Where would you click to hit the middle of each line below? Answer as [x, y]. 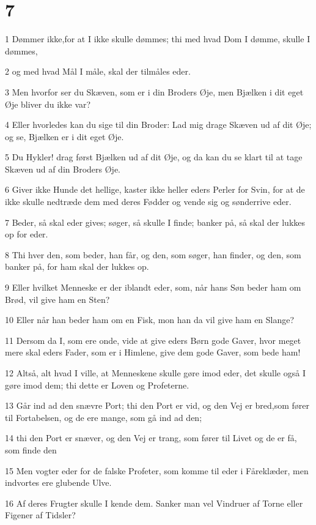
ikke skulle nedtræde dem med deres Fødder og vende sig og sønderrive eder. [148, 202]
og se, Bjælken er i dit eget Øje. [64, 136]
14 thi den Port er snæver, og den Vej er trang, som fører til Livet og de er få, [151, 438]
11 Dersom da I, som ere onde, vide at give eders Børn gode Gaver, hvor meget [153, 340]
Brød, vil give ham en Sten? [57, 299]
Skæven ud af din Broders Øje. [63, 169]
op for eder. [27, 234]
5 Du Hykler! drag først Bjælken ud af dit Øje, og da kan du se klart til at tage [154, 157]
